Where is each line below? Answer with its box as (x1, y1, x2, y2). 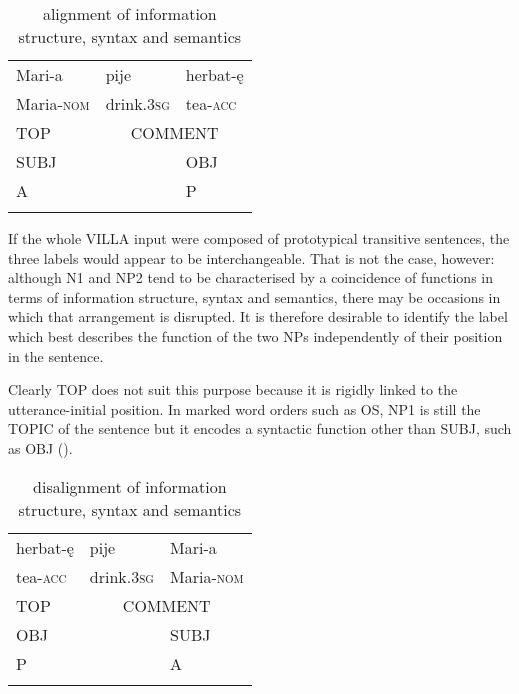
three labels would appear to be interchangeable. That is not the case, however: (8, 247, 495, 268)
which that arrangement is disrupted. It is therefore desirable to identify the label (8, 306, 508, 327)
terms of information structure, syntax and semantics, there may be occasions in (8, 286, 501, 307)
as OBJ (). (8, 437, 73, 458)
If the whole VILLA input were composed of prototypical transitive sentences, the (8, 228, 510, 248)
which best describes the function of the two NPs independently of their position (8, 325, 503, 346)
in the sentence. (8, 345, 104, 366)
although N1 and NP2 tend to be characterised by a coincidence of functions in (8, 267, 494, 288)
